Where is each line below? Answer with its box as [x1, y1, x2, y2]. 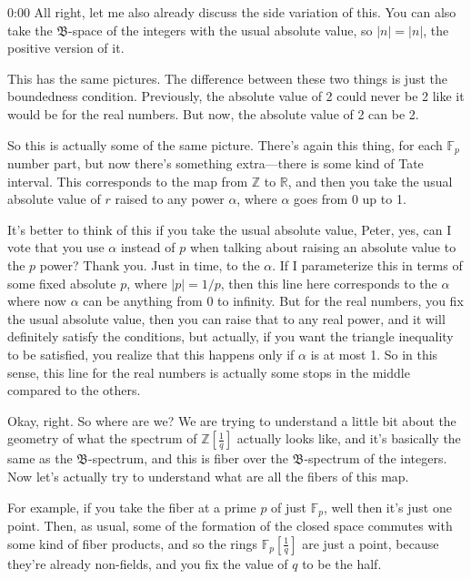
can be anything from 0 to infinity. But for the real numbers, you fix [83, 291, 464, 310]
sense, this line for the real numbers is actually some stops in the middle [7, 362, 410, 381]
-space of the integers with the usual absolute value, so [68, 20, 373, 39]
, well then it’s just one [324, 497, 452, 516]
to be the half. [302, 554, 382, 573]
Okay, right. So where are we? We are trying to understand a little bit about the [7, 411, 456, 430]
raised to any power [115, 189, 225, 208]
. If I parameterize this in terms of [272, 255, 463, 274]
